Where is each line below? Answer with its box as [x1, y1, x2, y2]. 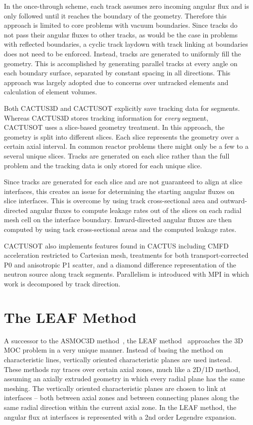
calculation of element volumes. [4, 87, 97, 97]
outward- [220, 195, 247, 206]
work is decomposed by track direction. [4, 279, 121, 289]
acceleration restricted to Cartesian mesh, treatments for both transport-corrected [4, 250, 249, 260]
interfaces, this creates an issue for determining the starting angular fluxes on [4, 186, 235, 196]
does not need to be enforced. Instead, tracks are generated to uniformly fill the [4, 48, 241, 58]
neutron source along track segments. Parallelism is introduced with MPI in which [4, 269, 249, 279]
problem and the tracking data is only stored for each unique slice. [4, 160, 202, 170]
